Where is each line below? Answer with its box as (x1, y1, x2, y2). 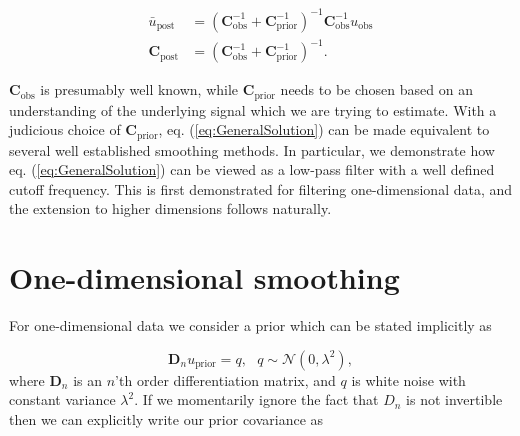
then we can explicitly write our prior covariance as (9, 408, 324, 429)
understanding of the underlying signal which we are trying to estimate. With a (9, 99, 497, 120)
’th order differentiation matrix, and (115, 369, 336, 390)
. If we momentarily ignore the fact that (134, 389, 379, 410)
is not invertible (406, 389, 503, 410)
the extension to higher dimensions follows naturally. (9, 198, 332, 219)
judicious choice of (9, 119, 121, 140)
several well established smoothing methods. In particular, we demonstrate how (9, 139, 495, 160)
